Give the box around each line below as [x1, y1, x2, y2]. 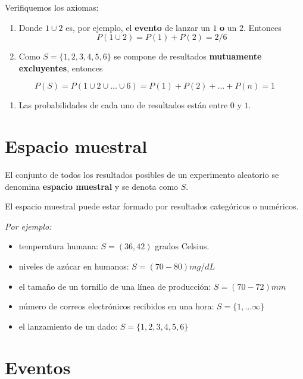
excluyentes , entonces [18, 61, 103, 74]
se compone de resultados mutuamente [114, 50, 262, 62]
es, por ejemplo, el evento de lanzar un [65, 21, 210, 33]
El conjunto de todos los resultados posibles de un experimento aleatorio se [5, 168, 279, 181]
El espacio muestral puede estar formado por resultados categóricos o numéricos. [5, 200, 299, 212]
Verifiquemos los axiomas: [5, 1, 99, 13]
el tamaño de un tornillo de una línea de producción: [18, 280, 211, 292]
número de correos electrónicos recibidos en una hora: [18, 300, 214, 312]
